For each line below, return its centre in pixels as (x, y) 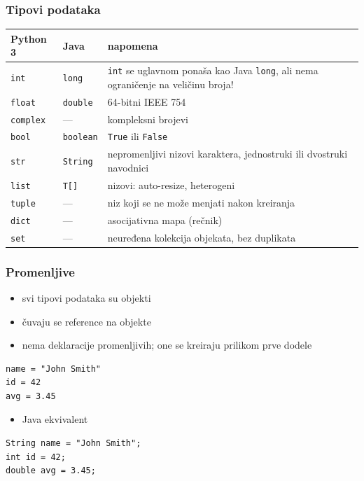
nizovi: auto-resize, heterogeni (171, 184)
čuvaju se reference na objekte (86, 321)
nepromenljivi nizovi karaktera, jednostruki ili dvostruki (227, 154)
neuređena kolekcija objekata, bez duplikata (202, 237)
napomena (133, 45)
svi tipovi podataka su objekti (86, 297)
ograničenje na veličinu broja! (170, 84)
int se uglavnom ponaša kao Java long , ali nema (213, 70)
